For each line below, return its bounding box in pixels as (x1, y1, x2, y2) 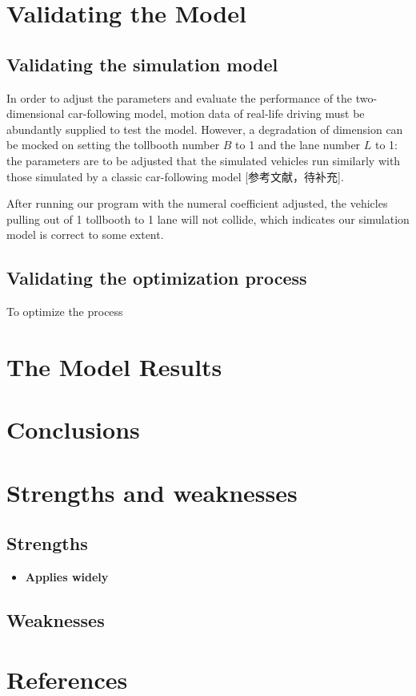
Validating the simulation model (6, 51, 278, 76)
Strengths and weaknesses (6, 475, 298, 508)
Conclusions (6, 413, 140, 446)
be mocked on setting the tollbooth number (6, 136, 220, 153)
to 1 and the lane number (235, 136, 361, 153)
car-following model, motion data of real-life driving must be (68, 105, 365, 122)
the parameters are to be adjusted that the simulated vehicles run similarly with (6, 152, 401, 168)
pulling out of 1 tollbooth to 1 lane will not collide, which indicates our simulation (6, 210, 410, 227)
